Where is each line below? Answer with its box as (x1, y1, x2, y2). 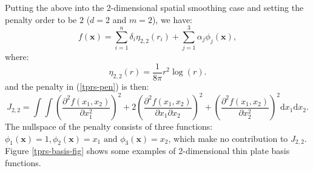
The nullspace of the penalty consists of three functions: (5, 120, 213, 133)
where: (5, 50, 29, 63)
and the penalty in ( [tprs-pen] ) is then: (5, 79, 149, 92)
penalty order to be (5, 13, 77, 25)
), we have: (152, 13, 192, 25)
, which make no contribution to (168, 132, 288, 144)
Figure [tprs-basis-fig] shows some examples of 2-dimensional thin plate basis (5, 144, 290, 157)
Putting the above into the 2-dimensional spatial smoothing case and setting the (5, 1, 304, 13)
